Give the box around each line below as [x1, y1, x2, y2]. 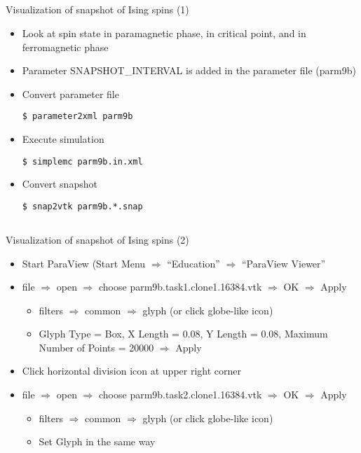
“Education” [167, 256, 220, 270]
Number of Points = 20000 [39, 340, 154, 354]
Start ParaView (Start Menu [22, 256, 146, 270]
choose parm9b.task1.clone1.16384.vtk [98, 279, 262, 294]
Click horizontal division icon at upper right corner [22, 363, 241, 378]
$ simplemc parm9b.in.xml [22, 156, 143, 167]
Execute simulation [22, 132, 104, 146]
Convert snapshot [22, 176, 97, 191]
